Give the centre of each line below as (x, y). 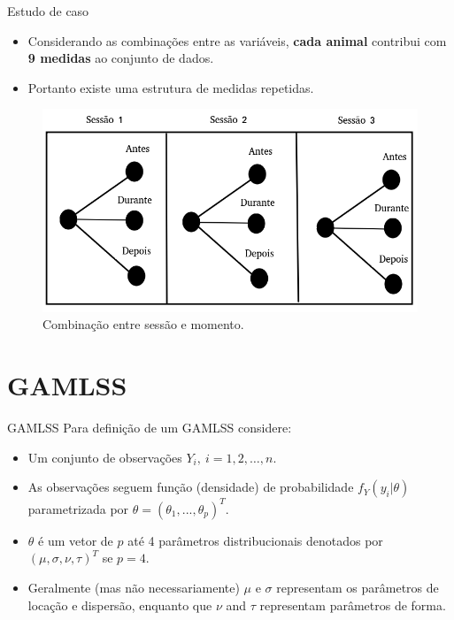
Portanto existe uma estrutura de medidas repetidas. (171, 87)
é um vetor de (76, 540)
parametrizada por (78, 508)
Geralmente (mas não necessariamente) (134, 588)
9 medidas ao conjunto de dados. (121, 58)
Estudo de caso (48, 11)
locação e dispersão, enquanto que (120, 605)
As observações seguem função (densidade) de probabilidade (191, 487)
